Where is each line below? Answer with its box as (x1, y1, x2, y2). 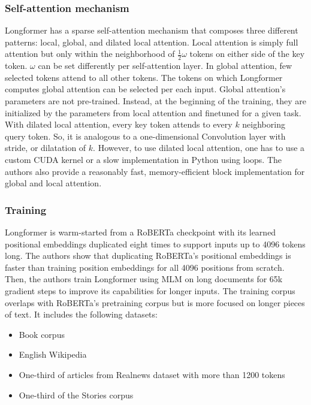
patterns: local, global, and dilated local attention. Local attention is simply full (5, 35, 298, 48)
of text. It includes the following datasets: (5, 308, 158, 321)
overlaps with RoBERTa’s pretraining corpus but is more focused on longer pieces (5, 296, 305, 309)
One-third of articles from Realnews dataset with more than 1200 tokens (19, 368, 285, 380)
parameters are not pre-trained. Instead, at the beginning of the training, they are (5, 95, 306, 107)
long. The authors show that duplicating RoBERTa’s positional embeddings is (5, 249, 291, 262)
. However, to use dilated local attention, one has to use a (93, 141, 305, 154)
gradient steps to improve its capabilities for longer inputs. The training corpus (5, 284, 295, 297)
